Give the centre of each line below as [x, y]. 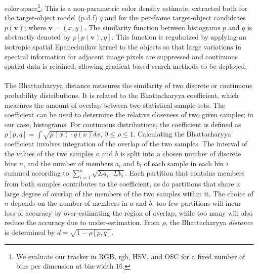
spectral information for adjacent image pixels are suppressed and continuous [121, 56]
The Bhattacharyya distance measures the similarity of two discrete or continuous [128, 85]
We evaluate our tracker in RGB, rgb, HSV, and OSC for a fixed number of [130, 256]
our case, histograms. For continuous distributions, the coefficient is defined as [123, 124]
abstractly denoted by [38, 37]
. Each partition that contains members [185, 173]
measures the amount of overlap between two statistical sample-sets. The [115, 105]
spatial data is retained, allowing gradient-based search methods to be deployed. [126, 66]
